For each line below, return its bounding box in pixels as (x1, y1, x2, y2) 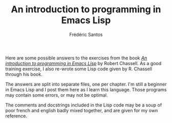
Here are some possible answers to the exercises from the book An (5, 55, 147, 61)
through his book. (5, 71, 42, 77)
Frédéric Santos (69, 31, 103, 37)
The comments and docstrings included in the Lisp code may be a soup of (5, 101, 162, 108)
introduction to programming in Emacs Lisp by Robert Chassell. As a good (5, 60, 162, 66)
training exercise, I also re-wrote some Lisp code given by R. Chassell (5, 66, 153, 72)
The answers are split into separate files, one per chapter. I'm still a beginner (5, 81, 167, 87)
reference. (5, 113, 27, 119)
